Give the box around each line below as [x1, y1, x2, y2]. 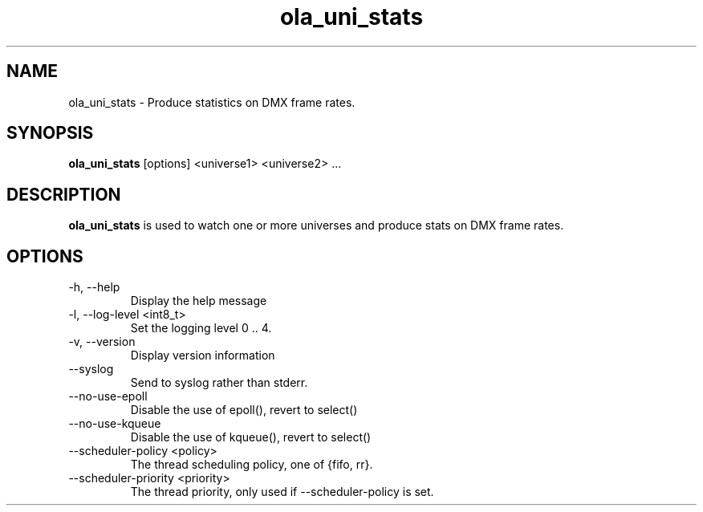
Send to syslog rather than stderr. [130, 376, 308, 390]
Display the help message [130, 294, 267, 308]
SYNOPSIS [6, 123, 94, 144]
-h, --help [68, 280, 120, 295]
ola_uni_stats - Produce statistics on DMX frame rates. [68, 95, 356, 109]
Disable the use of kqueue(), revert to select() [130, 430, 372, 445]
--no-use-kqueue [68, 417, 161, 431]
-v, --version [68, 335, 136, 349]
